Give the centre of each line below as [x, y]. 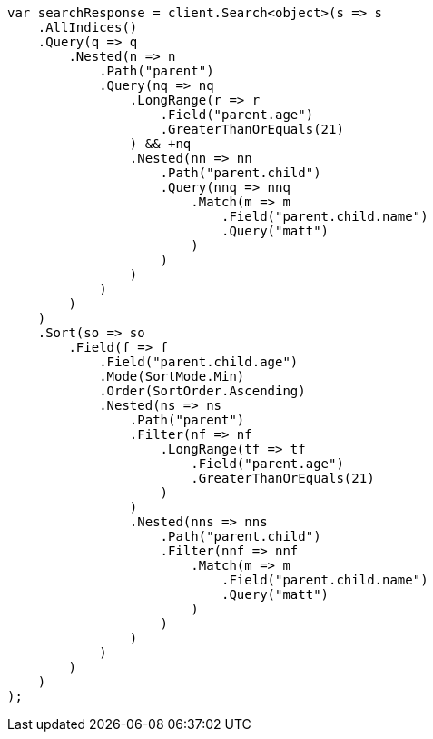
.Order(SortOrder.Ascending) [202, 391]
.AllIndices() [88, 27]
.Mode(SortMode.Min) [172, 376]
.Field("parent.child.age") [199, 362]
